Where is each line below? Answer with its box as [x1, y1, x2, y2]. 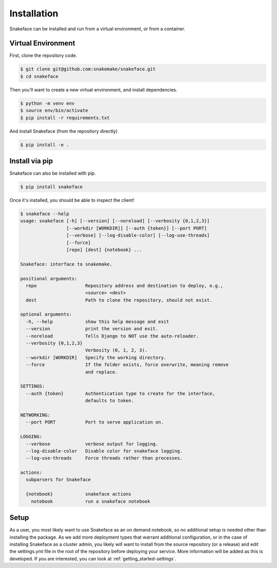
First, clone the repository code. [9, 52, 77, 59]
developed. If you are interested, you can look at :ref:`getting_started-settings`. [9, 555, 176, 562]
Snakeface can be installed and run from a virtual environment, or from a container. [9, 26, 186, 32]
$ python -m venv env [20, 100, 75, 106]
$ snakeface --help [20, 211, 69, 217]
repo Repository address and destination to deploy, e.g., [26, 282, 223, 289]
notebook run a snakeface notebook [31, 498, 151, 504]
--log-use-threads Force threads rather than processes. [26, 455, 183, 461]
